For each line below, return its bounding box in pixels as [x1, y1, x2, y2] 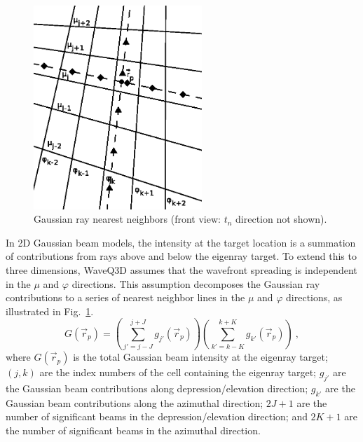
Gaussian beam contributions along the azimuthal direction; [6, 395, 263, 410]
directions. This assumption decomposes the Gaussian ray [71, 276, 320, 291]
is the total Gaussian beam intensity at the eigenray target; [73, 350, 328, 364]
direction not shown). [235, 212, 327, 226]
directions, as [286, 290, 343, 305]
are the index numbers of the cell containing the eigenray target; [39, 365, 317, 380]
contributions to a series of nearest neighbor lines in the [6, 290, 245, 305]
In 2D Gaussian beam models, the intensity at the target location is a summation [6, 235, 356, 249]
